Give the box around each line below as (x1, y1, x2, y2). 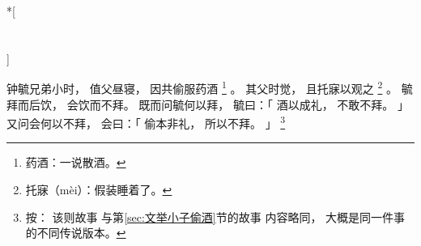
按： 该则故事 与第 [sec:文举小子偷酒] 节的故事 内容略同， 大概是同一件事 (25, 208, 406, 225)
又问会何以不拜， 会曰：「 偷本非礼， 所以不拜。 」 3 (6, 112, 286, 131)
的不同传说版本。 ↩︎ (25, 224, 126, 241)
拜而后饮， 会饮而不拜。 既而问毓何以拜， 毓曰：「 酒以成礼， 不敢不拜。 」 (6, 95, 409, 112)
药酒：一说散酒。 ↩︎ (25, 154, 126, 171)
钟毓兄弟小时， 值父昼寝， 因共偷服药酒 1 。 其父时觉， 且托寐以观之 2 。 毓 (6, 78, 413, 97)
